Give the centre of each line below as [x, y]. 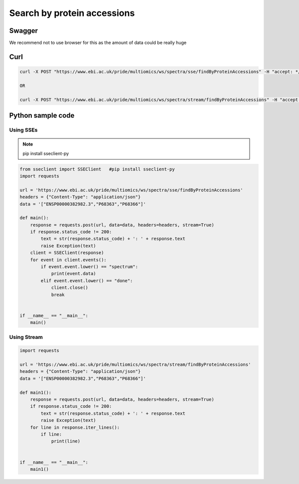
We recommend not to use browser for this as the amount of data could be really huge [98, 43]
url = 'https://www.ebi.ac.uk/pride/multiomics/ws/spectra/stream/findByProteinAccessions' [135, 365]
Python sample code [42, 115]
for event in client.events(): [68, 260]
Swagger [24, 31]
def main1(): [36, 392]
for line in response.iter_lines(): [75, 427]
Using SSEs [23, 130]
